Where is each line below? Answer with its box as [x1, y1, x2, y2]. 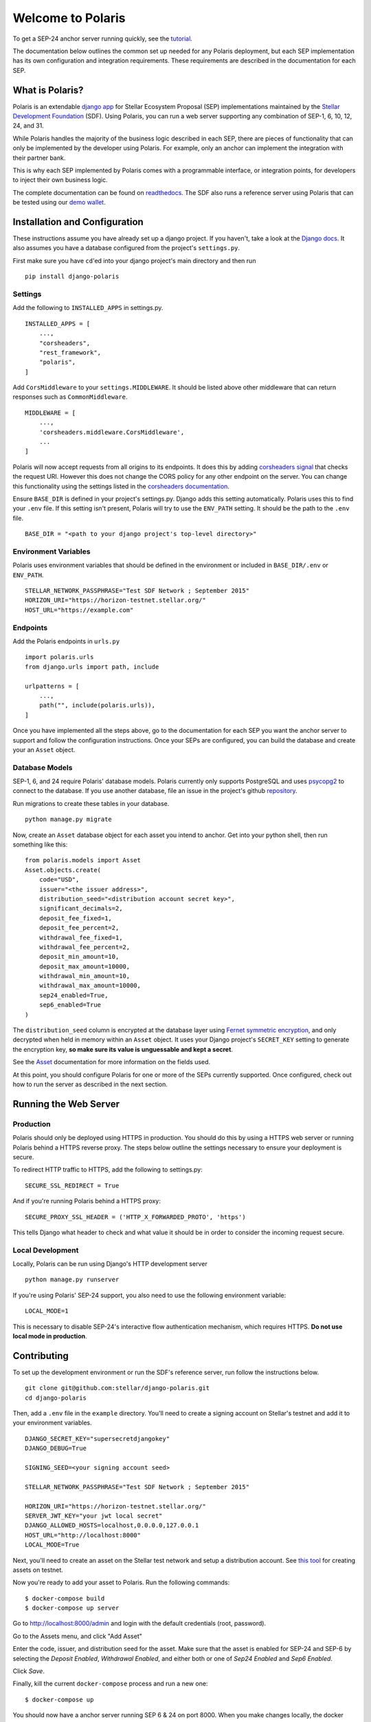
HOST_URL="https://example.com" [25, 606, 134, 614]
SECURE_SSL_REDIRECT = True [25, 1181, 120, 1190]
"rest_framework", [38, 349, 102, 356]
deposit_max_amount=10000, [38, 962, 131, 971]
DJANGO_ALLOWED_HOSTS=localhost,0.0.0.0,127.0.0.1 [25, 1522, 199, 1529]
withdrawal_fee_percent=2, [38, 943, 131, 951]
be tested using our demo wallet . [12, 198, 106, 207]
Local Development [12, 1245, 79, 1255]
